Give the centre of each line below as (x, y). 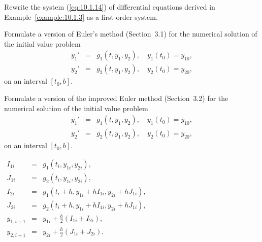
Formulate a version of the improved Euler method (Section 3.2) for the (116, 98)
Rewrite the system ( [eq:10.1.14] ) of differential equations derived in (110, 7)
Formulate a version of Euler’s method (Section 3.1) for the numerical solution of (131, 34)
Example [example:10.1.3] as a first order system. (81, 16)
